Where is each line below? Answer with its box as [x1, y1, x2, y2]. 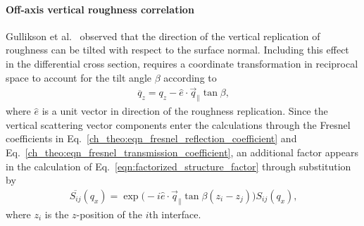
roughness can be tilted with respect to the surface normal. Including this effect [6, 42, 349, 57]
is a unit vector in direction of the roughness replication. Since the [42, 103, 328, 118]
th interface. [149, 206, 201, 221]
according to [163, 70, 217, 84]
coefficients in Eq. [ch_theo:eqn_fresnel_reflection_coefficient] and [6, 131, 297, 146]
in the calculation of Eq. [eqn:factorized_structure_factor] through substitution [6, 158, 351, 173]
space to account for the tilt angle [6, 70, 151, 84]
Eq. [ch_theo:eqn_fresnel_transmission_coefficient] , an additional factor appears [6, 145, 358, 159]
